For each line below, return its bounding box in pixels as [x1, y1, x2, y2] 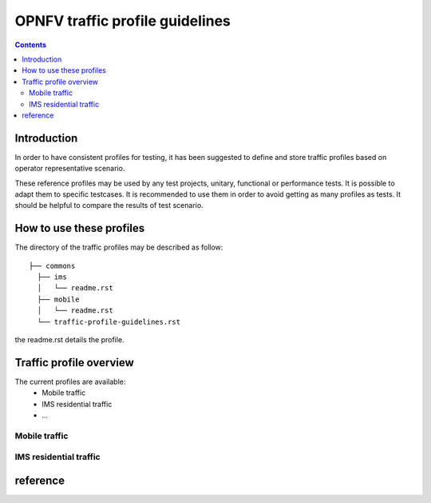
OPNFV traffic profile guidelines [14, 12, 231, 30]
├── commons [29, 261, 76, 270]
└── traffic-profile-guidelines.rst [37, 317, 181, 326]
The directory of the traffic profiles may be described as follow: [14, 242, 223, 252]
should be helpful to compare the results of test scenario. [14, 201, 204, 210]
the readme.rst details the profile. [14, 335, 125, 344]
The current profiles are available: [14, 377, 126, 386]
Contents [14, 40, 47, 50]
